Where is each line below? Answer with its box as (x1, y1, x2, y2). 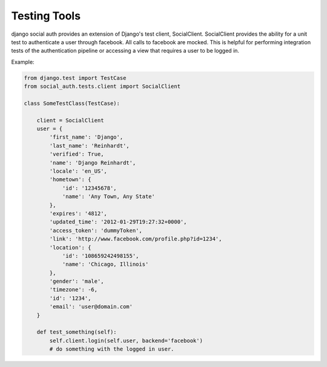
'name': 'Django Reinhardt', (49, 159, 136, 166)
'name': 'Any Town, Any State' (62, 193, 156, 200)
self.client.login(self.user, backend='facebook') (49, 337, 203, 344)
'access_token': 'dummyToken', (49, 227, 142, 234)
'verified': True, (49, 151, 104, 157)
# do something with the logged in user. (49, 346, 174, 352)
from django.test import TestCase (24, 74, 127, 81)
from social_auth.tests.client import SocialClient (24, 83, 181, 90)
